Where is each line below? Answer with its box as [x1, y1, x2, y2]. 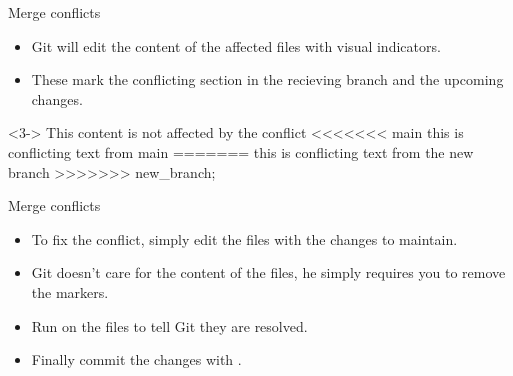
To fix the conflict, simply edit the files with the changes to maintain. [31, 228, 458, 249]
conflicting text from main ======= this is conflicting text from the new [8, 141, 474, 162]
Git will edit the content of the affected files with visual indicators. [31, 35, 441, 56]
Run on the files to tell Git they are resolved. [31, 315, 308, 336]
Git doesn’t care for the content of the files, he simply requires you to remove [31, 262, 506, 283]
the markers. [31, 281, 109, 302]
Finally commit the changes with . [31, 349, 242, 370]
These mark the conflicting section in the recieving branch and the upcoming [31, 69, 504, 90]
